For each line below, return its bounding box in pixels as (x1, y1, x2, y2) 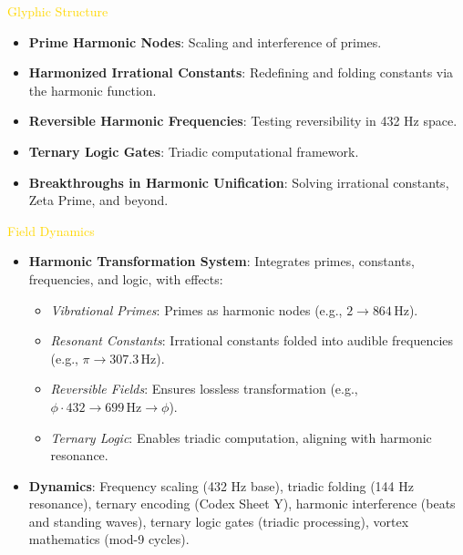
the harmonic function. (28, 80, 157, 99)
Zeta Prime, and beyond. (28, 190, 169, 210)
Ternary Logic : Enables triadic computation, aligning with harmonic (50, 427, 432, 447)
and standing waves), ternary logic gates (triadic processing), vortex (28, 511, 409, 530)
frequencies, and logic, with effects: (28, 269, 223, 288)
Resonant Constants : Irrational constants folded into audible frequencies (50, 331, 454, 350)
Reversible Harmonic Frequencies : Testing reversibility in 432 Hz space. (28, 111, 458, 130)
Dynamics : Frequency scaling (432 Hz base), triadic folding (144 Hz (28, 476, 414, 495)
